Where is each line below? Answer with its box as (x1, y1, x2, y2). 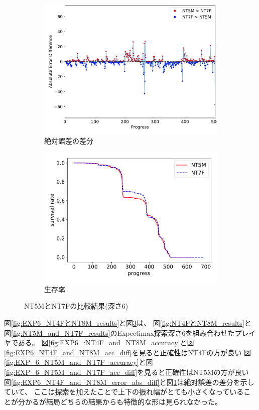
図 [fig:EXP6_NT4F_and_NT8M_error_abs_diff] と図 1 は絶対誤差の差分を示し (4, 376, 254, 387)
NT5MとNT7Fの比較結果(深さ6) (24, 301, 128, 311)
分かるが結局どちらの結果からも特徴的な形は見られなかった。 (18, 396, 222, 406)
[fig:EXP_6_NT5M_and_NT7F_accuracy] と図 (4, 357, 153, 367)
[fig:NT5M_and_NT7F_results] (11, 327, 110, 338)
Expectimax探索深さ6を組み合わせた (117, 327, 235, 338)
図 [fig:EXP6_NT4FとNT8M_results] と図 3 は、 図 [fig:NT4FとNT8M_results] (4, 317, 244, 328)
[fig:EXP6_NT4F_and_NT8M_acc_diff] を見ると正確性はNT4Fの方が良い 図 (4, 347, 251, 357)
